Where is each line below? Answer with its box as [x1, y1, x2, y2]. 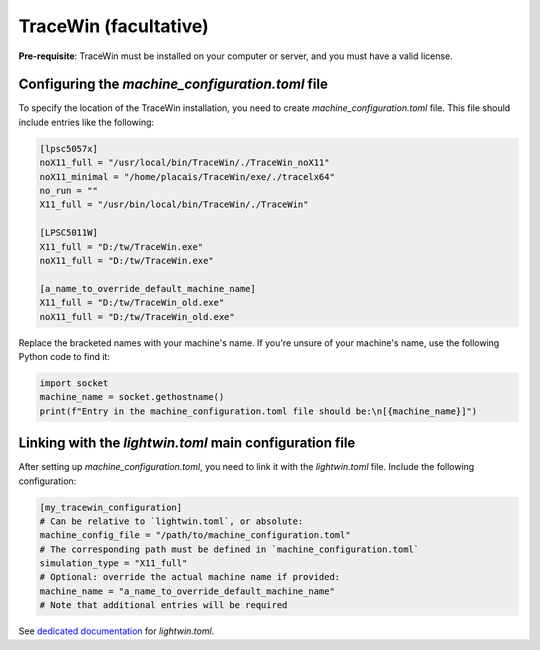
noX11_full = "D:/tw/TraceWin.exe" [39, 255, 214, 266]
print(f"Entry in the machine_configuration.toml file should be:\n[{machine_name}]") [39, 405, 478, 417]
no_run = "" [39, 185, 99, 196]
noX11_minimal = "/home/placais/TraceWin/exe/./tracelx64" [39, 171, 335, 182]
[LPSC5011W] [39, 227, 99, 239]
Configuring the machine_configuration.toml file [18, 76, 329, 93]
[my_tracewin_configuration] [39, 501, 183, 513]
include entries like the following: [18, 116, 155, 128]
